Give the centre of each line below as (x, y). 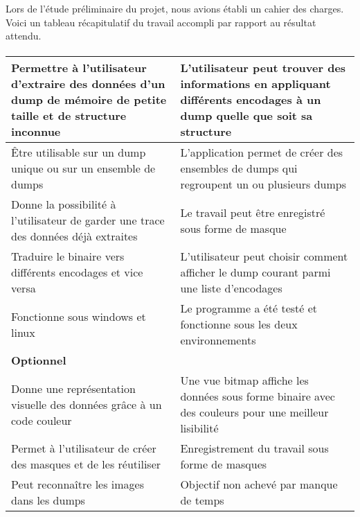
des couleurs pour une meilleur (254, 412)
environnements (218, 340)
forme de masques (224, 464)
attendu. (24, 36)
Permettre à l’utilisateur (79, 68)
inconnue (36, 132)
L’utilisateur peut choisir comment (264, 256)
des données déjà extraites (74, 236)
